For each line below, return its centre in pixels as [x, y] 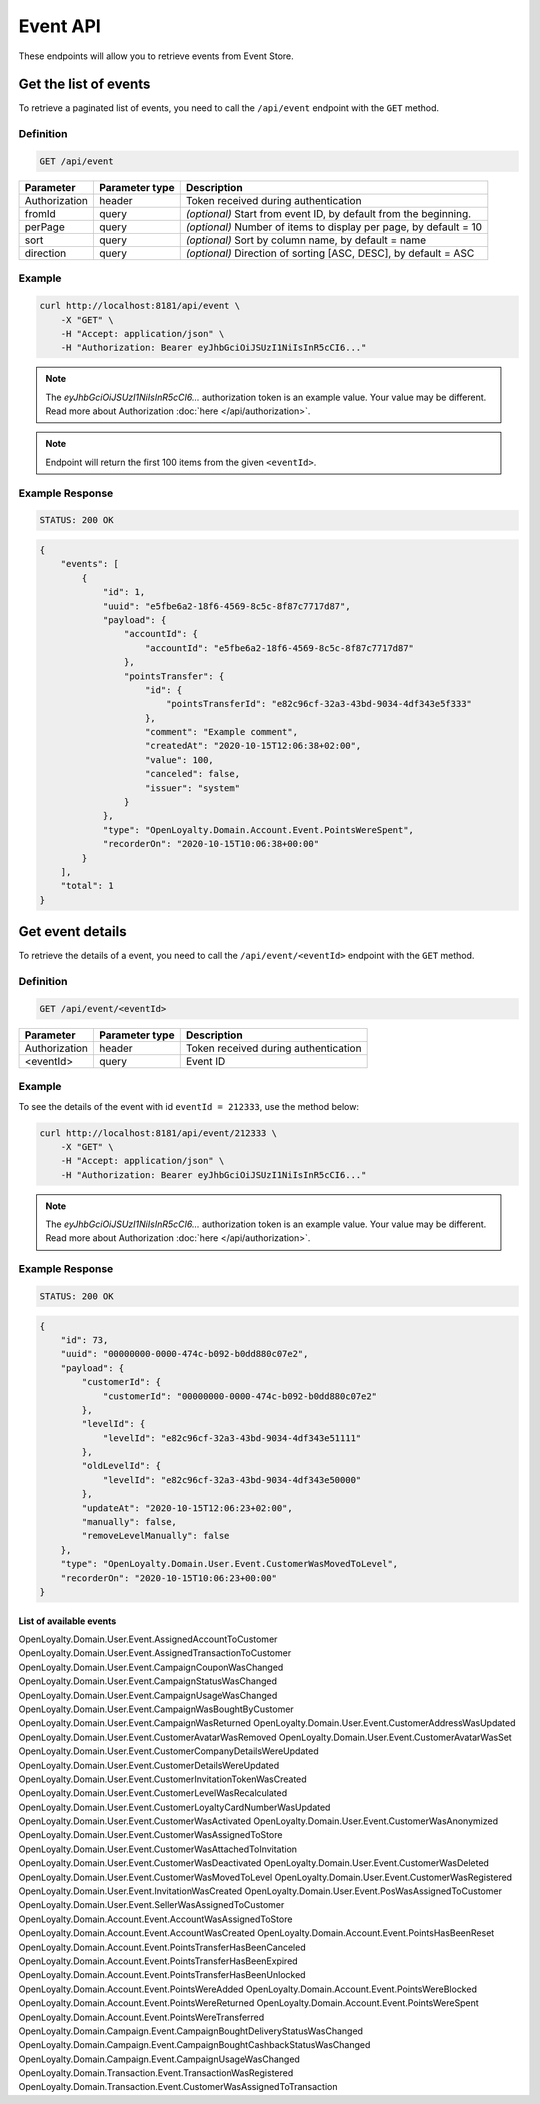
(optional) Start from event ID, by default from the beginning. [328, 213]
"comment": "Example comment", [222, 732]
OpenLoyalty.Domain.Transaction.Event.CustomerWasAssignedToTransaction [178, 2087]
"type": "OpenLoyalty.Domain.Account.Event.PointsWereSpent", [258, 829]
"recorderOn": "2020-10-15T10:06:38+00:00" [211, 844]
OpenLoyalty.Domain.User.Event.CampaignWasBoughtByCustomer [156, 1709]
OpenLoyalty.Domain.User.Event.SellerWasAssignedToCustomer [151, 1905]
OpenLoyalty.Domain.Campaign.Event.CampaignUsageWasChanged [159, 2059]
